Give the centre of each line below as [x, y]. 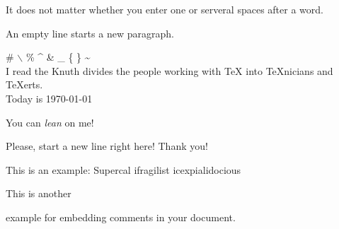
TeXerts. [24, 84]
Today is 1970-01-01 [49, 98]
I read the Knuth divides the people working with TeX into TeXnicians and [169, 70]
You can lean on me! [50, 122]
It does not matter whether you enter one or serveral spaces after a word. [165, 9]
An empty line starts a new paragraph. [90, 33]
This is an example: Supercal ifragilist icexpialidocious [123, 169]
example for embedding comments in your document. [121, 217]
